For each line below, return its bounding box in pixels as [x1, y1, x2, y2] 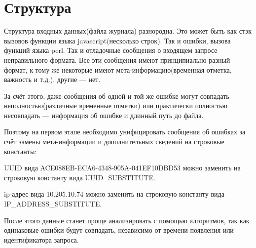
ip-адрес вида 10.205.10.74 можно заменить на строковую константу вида [4, 189, 224, 199]
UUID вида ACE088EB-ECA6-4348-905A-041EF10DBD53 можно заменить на [4, 163, 241, 173]
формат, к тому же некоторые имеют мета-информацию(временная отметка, [4, 64, 232, 75]
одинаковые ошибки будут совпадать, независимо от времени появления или [4, 225, 234, 235]
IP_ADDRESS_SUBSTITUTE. [4, 199, 102, 209]
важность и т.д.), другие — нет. [4, 74, 101, 84]
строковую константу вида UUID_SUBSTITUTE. [4, 172, 155, 182]
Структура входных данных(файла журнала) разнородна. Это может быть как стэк [4, 26, 252, 36]
